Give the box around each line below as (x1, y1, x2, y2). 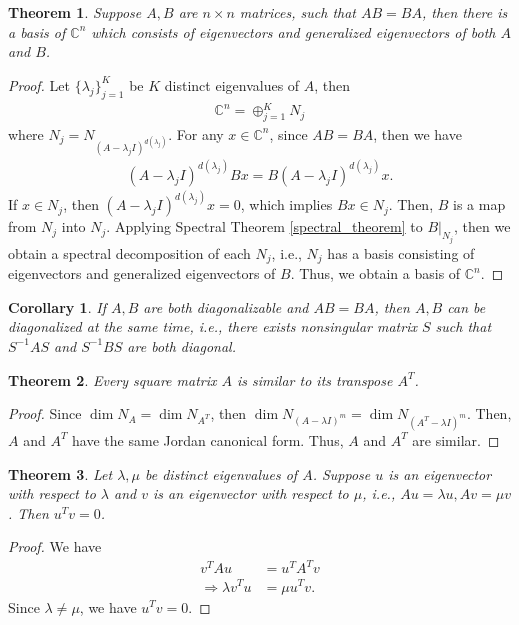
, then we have (373, 123, 462, 144)
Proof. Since (8, 403, 82, 424)
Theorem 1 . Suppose (8, 2, 142, 22)
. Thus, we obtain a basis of (290, 263, 461, 284)
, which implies (240, 194, 333, 215)
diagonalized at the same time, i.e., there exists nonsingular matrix (8, 316, 417, 337)
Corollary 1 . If (8, 296, 106, 317)
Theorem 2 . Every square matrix (8, 369, 217, 390)
